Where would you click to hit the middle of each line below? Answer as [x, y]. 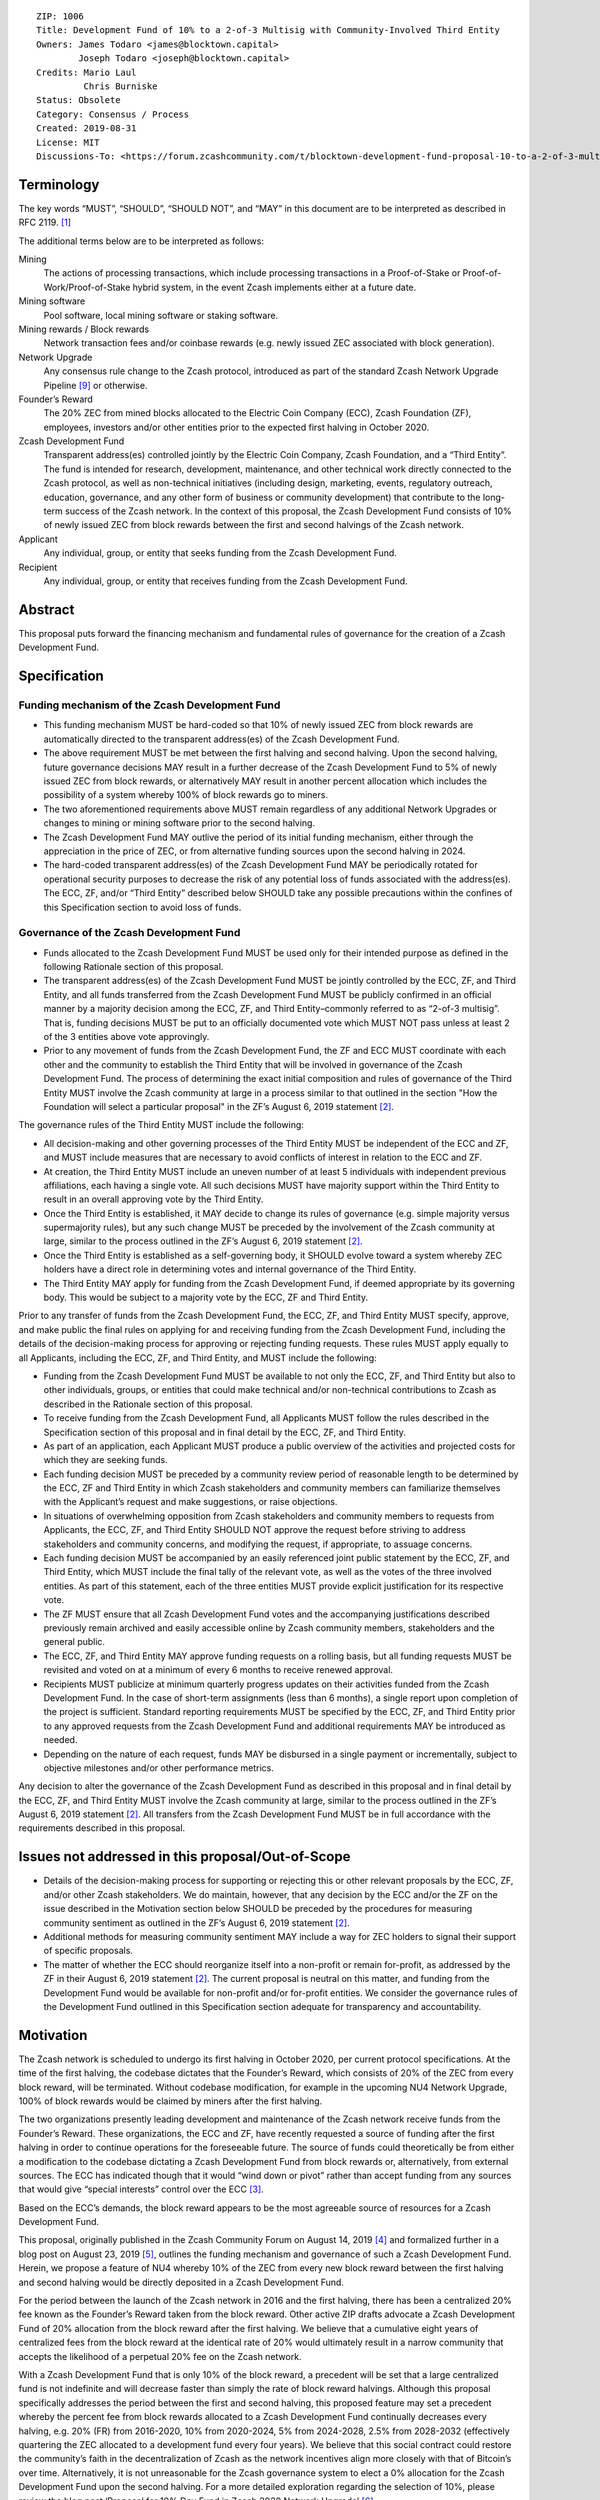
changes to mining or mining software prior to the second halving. [179, 823]
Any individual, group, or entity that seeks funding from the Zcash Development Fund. [220, 553]
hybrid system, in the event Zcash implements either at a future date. [274, 287]
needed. [60, 1740]
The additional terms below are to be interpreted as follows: [141, 241]
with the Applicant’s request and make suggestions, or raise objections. [190, 1502]
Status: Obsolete [78, 100]
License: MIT [68, 142]
